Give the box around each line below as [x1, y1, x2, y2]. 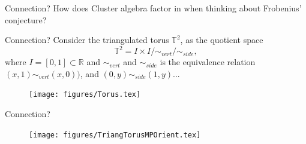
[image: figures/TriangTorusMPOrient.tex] [29, 130, 201, 139]
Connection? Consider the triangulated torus [5, 33, 169, 46]
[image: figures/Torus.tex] [29, 90, 141, 99]
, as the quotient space [180, 33, 263, 46]
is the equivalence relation [160, 56, 256, 68]
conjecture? [5, 13, 47, 26]
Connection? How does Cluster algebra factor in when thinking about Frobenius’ [5, 2, 302, 14]
